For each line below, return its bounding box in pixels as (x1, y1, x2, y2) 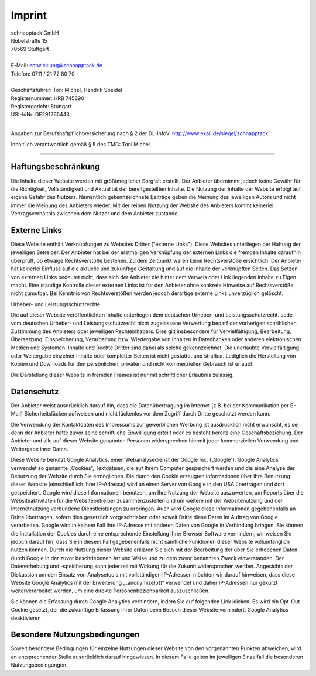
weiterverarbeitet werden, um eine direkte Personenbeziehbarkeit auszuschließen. (11, 587, 210, 594)
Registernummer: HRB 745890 (11, 94, 85, 102)
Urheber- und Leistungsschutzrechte (11, 300, 101, 307)
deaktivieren (11, 615, 41, 622)
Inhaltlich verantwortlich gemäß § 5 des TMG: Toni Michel (11, 140, 150, 147)
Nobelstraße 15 (11, 37, 47, 44)
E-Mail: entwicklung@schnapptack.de (11, 62, 102, 69)
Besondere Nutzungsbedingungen (11, 630, 140, 640)
